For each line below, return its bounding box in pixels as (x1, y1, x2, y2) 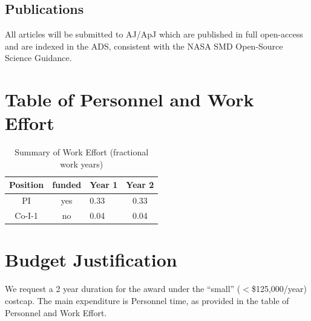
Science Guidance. (5, 51, 72, 64)
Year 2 (126, 178, 154, 191)
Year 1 (90, 178, 118, 191)
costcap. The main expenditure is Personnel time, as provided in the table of (5, 294, 289, 306)
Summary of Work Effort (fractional (15, 146, 149, 158)
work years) (60, 157, 103, 170)
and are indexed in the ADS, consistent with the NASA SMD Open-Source (5, 39, 283, 52)
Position (9, 178, 44, 191)
